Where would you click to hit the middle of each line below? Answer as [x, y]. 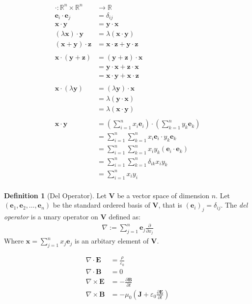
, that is [170, 205]
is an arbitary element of [112, 241]
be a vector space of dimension [163, 195]
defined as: [125, 217]
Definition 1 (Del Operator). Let [55, 195]
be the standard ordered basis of [101, 205]
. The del [234, 205]
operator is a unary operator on [51, 217]
